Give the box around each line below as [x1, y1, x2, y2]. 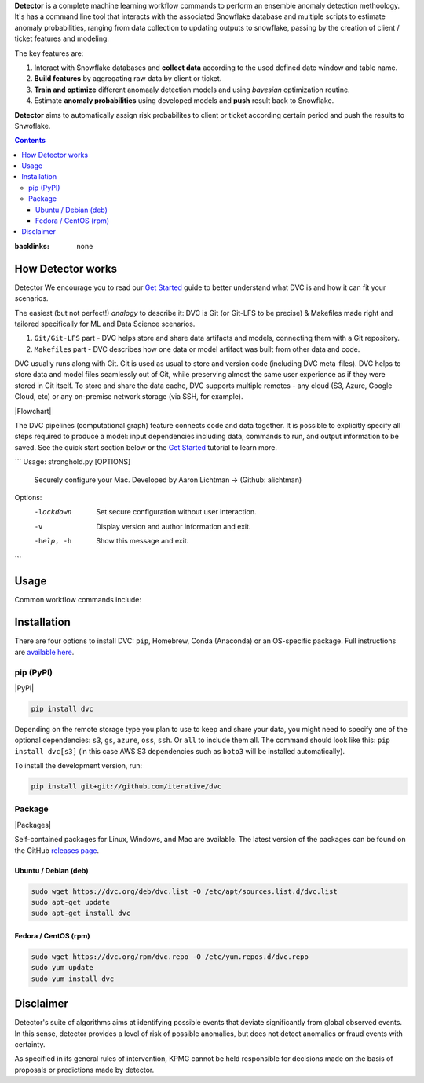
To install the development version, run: [14, 761, 143, 770]
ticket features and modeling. [14, 34, 110, 43]
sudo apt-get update [31, 898, 110, 906]
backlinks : [14, 241, 50, 251]
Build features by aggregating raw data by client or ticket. [34, 74, 222, 83]
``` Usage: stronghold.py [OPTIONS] [14, 457, 131, 466]
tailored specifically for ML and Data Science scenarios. [14, 319, 196, 328]
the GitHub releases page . [14, 845, 100, 855]
